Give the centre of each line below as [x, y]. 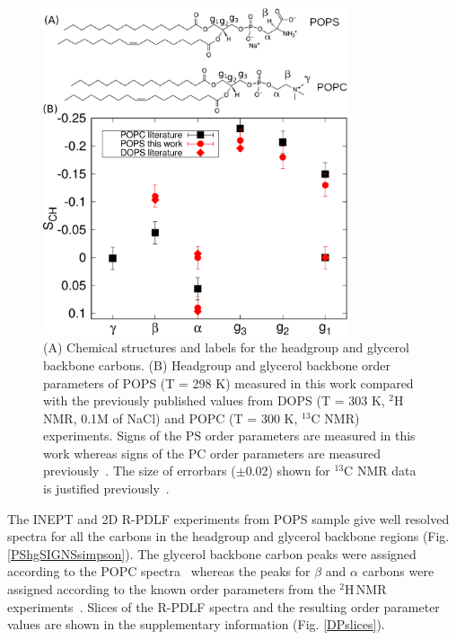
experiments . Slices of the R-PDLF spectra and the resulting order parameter [224, 606]
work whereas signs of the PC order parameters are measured [212, 453]
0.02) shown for [288, 471]
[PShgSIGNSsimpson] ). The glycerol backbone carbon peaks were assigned [212, 553]
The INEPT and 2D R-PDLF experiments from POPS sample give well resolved [228, 518]
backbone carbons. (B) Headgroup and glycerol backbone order [217, 364]
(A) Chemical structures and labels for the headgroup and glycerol [227, 347]
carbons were [398, 571]
